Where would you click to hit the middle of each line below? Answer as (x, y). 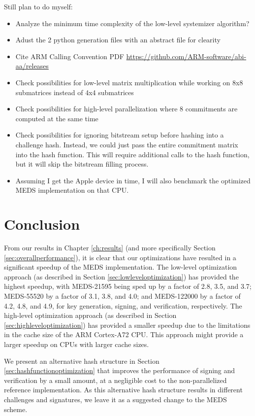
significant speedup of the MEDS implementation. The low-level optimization (121, 267)
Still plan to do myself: (38, 6)
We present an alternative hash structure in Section (82, 361)
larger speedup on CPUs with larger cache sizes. (77, 344)
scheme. (16, 409)
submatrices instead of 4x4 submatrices (75, 92)
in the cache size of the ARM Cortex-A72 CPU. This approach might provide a (124, 334)
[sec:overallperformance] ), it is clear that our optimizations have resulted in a (120, 257)
